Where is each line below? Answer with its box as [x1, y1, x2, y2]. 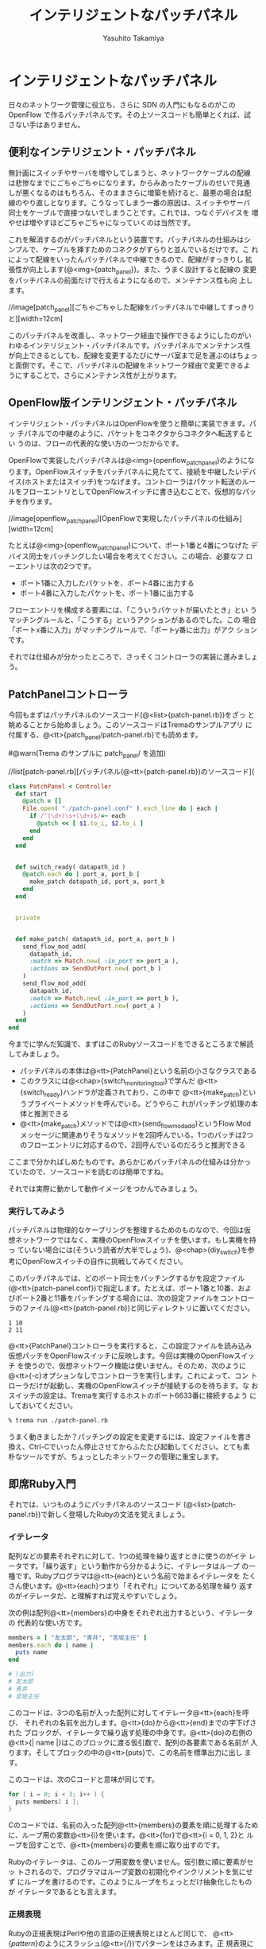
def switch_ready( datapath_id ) [15, 863, 126, 871]
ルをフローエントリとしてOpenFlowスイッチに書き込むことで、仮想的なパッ [8, 486, 256, 496]
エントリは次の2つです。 [14, 562, 96, 571]
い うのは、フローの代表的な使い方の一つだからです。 [8, 438, 184, 448]
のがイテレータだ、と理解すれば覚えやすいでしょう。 [8, 1591, 182, 1601]
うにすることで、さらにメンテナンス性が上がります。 [8, 371, 181, 380]
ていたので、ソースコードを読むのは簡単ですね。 [8, 1166, 168, 1177]
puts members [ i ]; [15, 1798, 80, 1806]
